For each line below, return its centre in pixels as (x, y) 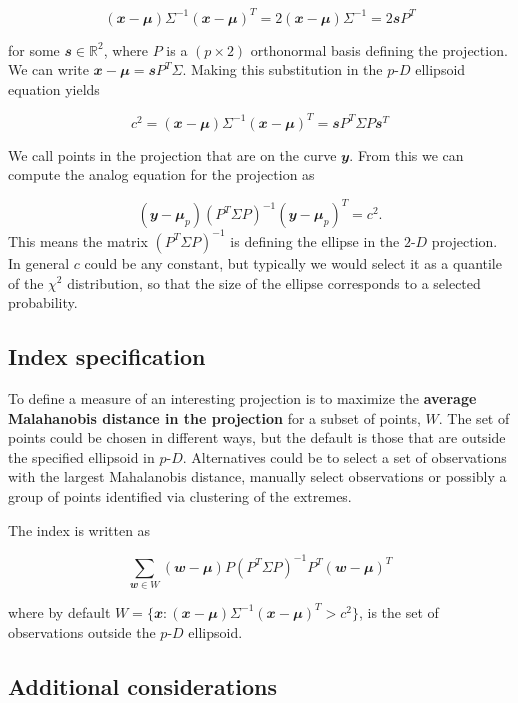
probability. (43, 302)
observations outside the (82, 631)
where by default (59, 611)
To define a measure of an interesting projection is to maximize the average (242, 397)
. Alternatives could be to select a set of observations (344, 456)
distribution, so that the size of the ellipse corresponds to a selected (274, 282)
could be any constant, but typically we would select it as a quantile (293, 262)
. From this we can (406, 154)
